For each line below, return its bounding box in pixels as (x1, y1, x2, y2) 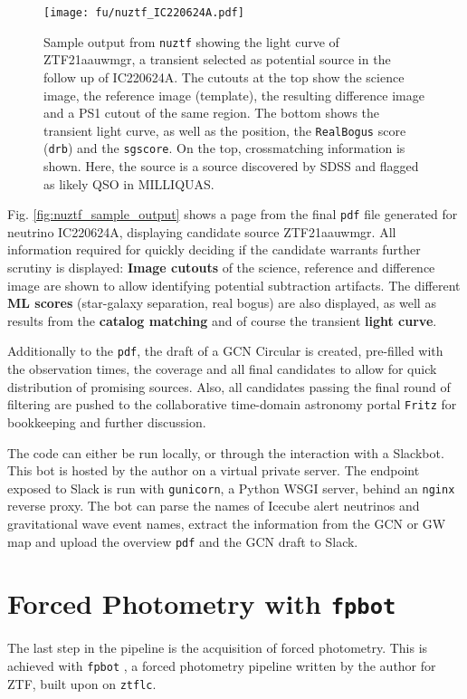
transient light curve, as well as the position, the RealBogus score (43, 120, 406, 139)
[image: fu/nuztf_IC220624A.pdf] (43, 6, 244, 19)
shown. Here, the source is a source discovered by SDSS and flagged (43, 157, 419, 175)
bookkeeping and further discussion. (7, 412, 206, 431)
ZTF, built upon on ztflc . (7, 674, 157, 693)
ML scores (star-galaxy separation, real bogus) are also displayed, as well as (7, 293, 436, 312)
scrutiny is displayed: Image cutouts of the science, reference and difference (7, 258, 435, 277)
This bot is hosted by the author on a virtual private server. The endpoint (7, 461, 420, 480)
